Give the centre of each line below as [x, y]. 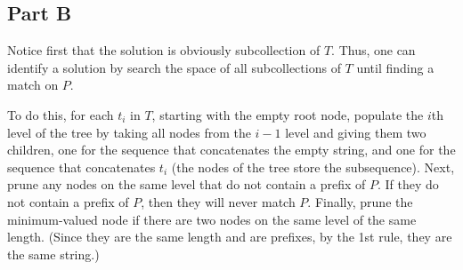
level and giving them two [356, 132]
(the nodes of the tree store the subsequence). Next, [313, 167]
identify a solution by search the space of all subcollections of [174, 67]
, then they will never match [218, 201]
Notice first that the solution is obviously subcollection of [164, 50]
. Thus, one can [374, 50]
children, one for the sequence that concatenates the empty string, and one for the [231, 150]
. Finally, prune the [360, 201]
